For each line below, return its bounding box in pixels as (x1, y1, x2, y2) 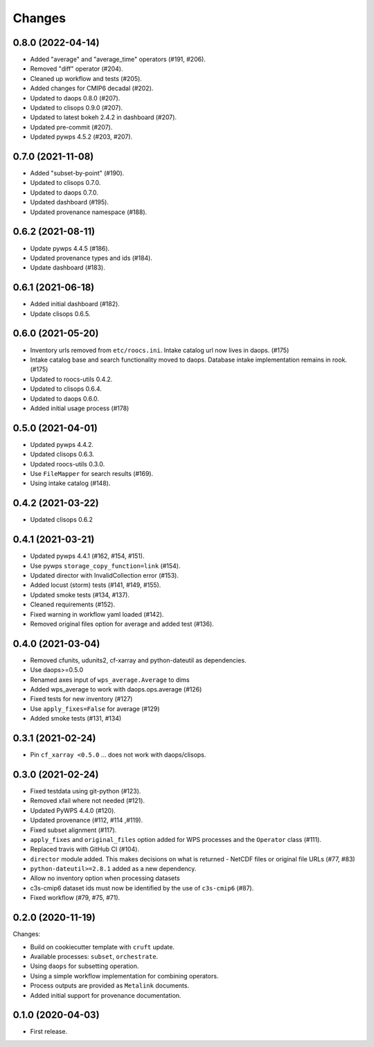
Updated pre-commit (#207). (30, 123, 113, 131)
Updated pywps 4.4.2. (30, 440, 93, 448)
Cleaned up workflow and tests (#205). (30, 74, 142, 82)
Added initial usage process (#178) (30, 404, 130, 412)
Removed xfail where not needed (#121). (30, 797, 145, 805)
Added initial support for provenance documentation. (30, 991, 181, 999)
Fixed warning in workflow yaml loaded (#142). (30, 610, 164, 618)
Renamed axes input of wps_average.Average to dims (30, 676, 190, 684)
